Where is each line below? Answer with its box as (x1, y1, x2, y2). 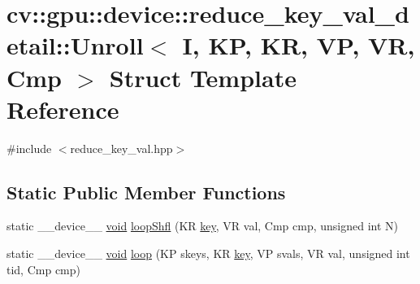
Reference (6, 92, 119, 125)
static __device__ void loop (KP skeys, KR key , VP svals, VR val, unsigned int (6, 245, 410, 262)
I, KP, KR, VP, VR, (182, 28, 415, 62)
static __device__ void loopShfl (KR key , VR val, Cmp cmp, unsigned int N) (6, 217, 399, 234)
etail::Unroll (6, 28, 144, 62)
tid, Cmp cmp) (6, 260, 80, 277)
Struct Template (109, 60, 297, 94)
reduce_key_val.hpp (70, 139, 173, 156)
